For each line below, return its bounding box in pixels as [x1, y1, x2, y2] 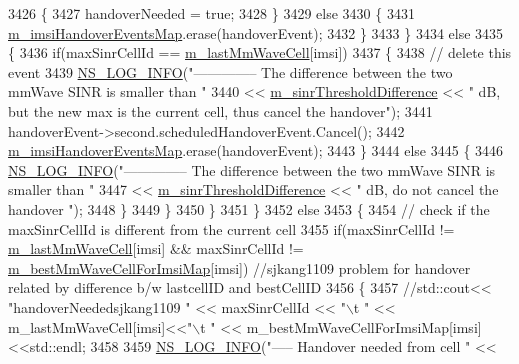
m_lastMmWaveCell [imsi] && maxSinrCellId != [8, 238, 304, 259]
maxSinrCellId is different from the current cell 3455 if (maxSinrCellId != [8, 218, 455, 239]
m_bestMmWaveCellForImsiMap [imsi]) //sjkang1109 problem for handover [8, 257, 471, 278]
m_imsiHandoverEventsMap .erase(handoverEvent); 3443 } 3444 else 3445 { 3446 [8, 140, 504, 161]
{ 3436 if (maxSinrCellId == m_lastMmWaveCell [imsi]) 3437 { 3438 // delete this [8, 42, 512, 63]
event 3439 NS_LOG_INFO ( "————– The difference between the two [8, 61, 453, 82]
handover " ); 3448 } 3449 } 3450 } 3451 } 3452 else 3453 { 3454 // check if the [8, 198, 490, 219]
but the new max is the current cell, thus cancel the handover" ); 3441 [8, 100, 433, 121]
